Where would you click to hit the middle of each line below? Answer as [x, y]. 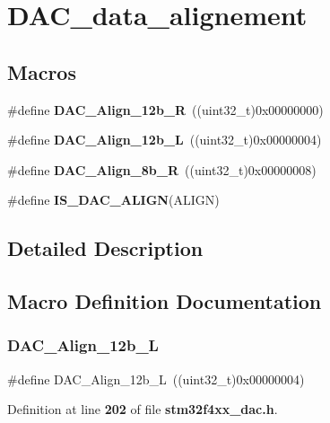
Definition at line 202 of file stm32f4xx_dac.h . [143, 409]
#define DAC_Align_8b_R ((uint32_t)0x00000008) [162, 169]
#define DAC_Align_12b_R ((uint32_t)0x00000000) [165, 109]
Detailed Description [105, 248]
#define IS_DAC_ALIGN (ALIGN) [113, 200]
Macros [42, 71]
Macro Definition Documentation [165, 301]
